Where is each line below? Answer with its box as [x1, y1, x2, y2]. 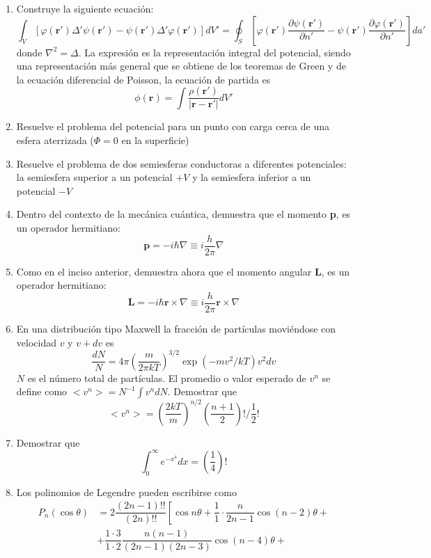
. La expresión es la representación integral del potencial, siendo [78, 45, 351, 59]
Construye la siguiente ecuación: [16, 1, 154, 15]
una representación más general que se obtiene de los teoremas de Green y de [16, 58, 346, 73]
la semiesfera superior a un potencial [16, 170, 173, 184]
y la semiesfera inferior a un [192, 170, 311, 184]
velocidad [16, 335, 56, 349]
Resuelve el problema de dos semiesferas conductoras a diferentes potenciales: [16, 156, 347, 170]
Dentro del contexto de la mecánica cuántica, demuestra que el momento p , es [16, 207, 350, 221]
